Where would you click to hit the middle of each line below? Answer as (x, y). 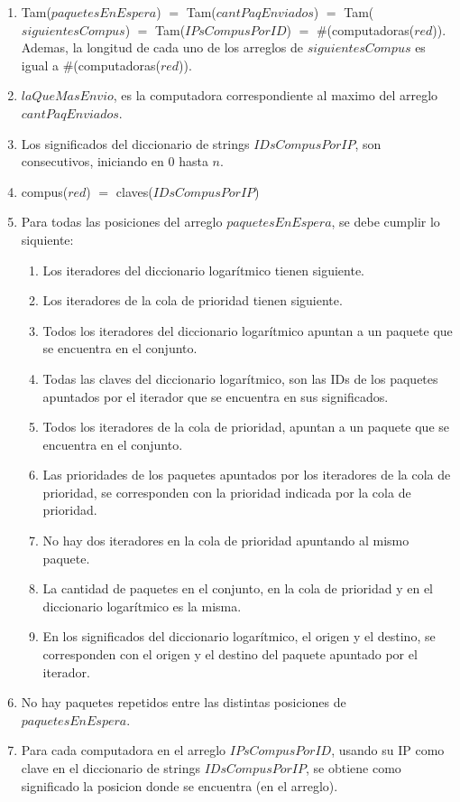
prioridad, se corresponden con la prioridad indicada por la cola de (227, 492)
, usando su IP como (388, 750)
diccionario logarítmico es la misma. (142, 606)
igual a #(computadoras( (91, 65)
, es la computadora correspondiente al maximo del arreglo (276, 95)
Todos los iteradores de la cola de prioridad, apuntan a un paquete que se (246, 427)
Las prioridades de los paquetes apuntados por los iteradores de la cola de (247, 475)
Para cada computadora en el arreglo (124, 750)
